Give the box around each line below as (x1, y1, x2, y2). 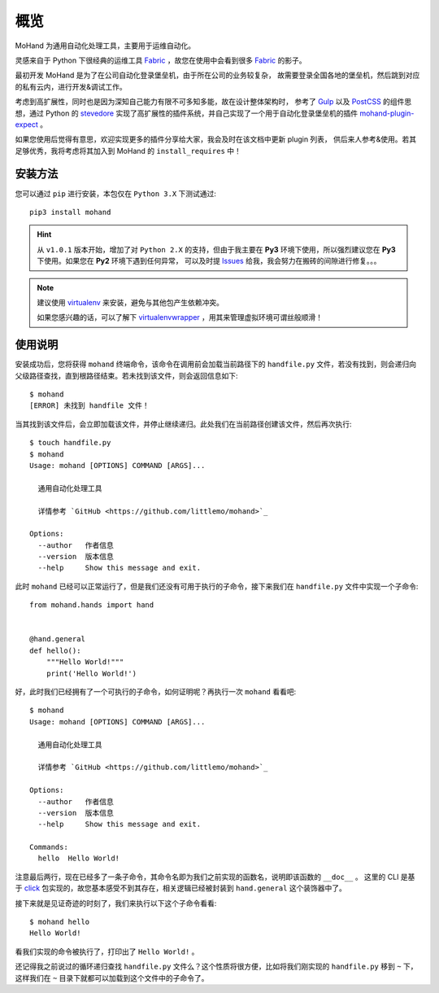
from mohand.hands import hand (29, 601, 154, 610)
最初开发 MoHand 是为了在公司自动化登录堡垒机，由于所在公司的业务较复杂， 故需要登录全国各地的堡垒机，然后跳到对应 (15, 70, 420, 81)
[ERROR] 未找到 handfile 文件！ (29, 401, 150, 410)
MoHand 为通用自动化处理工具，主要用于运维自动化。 (15, 41, 196, 50)
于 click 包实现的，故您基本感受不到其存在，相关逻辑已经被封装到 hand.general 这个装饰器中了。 (15, 883, 347, 893)
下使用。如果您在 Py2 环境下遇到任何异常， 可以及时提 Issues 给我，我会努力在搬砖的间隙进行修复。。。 (37, 256, 381, 266)
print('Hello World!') (46, 668, 137, 678)
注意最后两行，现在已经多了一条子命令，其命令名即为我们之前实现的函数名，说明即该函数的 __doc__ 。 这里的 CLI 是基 (15, 872, 415, 881)
